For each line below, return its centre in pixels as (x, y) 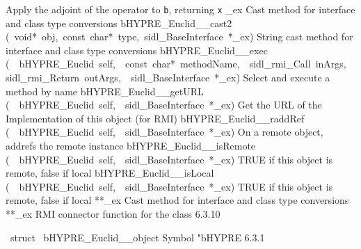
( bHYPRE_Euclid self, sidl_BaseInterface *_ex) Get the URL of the (164, 105)
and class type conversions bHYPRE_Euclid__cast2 (119, 23)
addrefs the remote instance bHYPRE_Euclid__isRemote (131, 145)
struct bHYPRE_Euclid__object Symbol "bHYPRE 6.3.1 (137, 237)
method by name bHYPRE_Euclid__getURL (105, 91)
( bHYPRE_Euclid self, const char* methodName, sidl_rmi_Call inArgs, (176, 64)
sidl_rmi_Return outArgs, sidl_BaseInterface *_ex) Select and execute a (168, 78)
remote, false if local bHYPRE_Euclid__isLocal (110, 173)
